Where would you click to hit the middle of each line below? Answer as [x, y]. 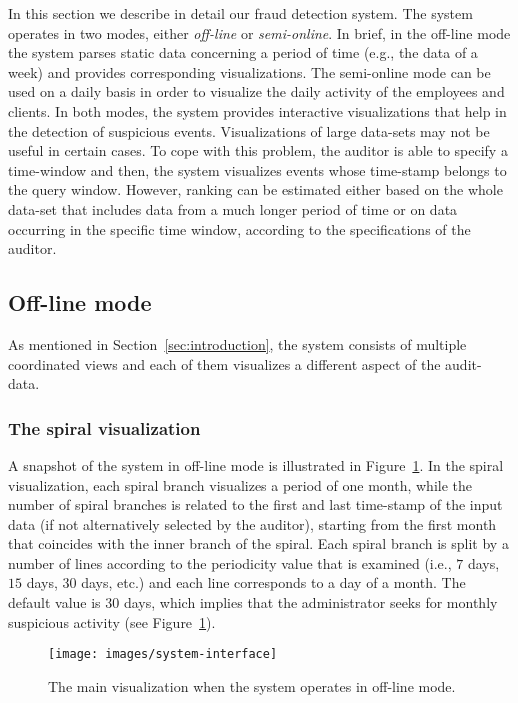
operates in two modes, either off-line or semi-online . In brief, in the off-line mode [259, 32]
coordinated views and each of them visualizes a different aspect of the [224, 363]
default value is [54, 602]
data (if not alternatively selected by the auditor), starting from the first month [252, 523]
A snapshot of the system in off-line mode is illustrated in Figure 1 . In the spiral [256, 464]
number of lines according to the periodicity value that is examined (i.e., [230, 562]
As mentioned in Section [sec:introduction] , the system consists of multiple [237, 343]
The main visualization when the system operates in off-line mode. [252, 685]
